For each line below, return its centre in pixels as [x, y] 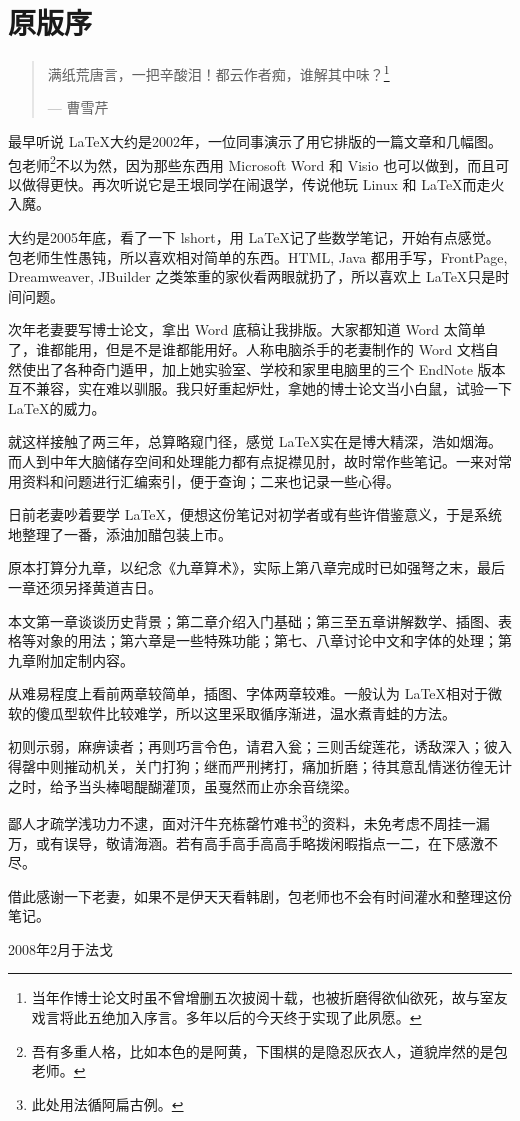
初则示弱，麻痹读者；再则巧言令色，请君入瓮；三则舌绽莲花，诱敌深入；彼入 [260, 746]
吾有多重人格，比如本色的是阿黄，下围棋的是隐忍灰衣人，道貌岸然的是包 [269, 1050]
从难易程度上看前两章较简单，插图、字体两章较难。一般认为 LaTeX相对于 [248, 693]
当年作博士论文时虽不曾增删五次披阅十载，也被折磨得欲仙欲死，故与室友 [269, 997]
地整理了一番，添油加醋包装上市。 [120, 533]
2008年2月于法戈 [60, 948]
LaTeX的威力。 [57, 407]
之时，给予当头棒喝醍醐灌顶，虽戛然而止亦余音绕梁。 [183, 785]
